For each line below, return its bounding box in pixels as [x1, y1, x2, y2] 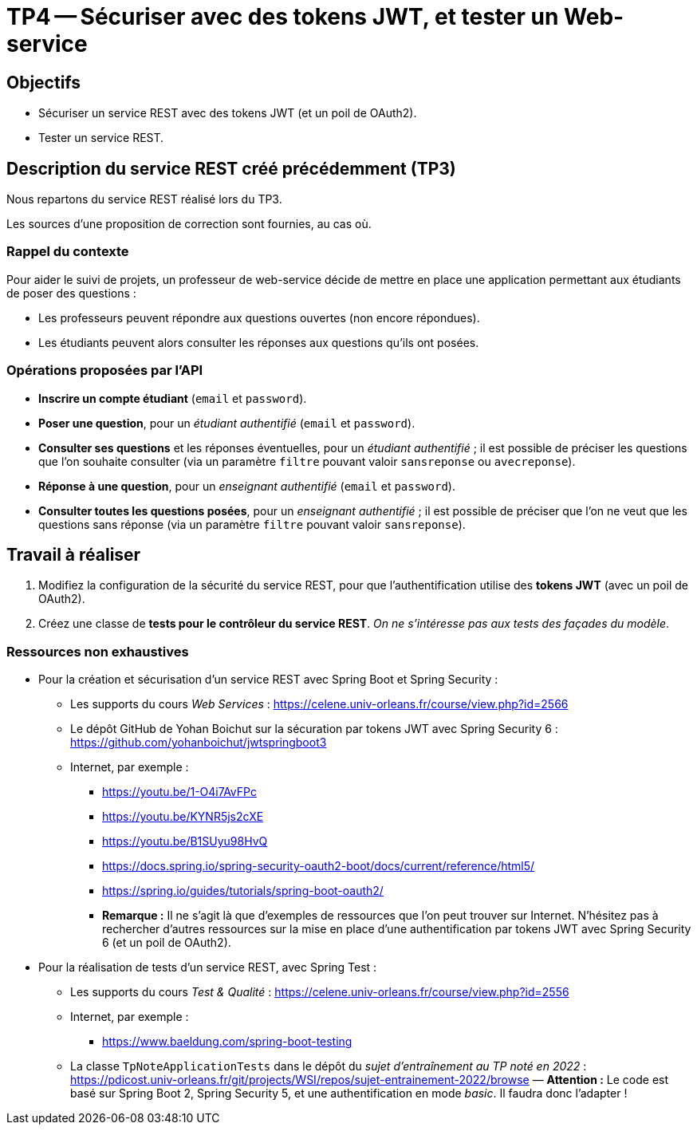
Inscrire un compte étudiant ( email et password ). [38, 391, 307, 405]
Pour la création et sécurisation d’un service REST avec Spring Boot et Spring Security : [38, 672, 498, 687]
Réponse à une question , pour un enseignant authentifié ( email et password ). [38, 479, 455, 493]
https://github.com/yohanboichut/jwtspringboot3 [70, 735, 327, 750]
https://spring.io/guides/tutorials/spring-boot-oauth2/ [102, 884, 384, 898]
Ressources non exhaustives [6, 643, 189, 660]
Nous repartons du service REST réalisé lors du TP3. [6, 192, 282, 207]
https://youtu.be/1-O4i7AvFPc [102, 785, 257, 799]
